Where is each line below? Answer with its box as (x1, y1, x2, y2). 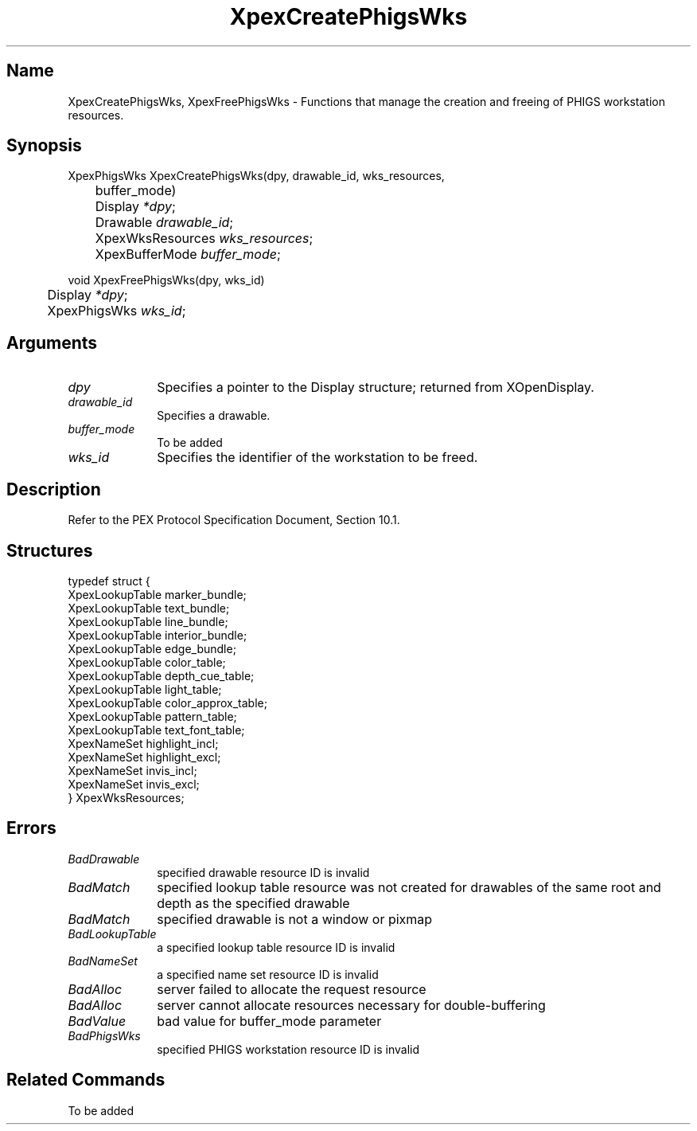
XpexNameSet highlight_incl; (68, 736, 219, 750)
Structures (6, 540, 93, 561)
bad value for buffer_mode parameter (157, 1012, 382, 1029)
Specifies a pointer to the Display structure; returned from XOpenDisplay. (157, 379, 594, 396)
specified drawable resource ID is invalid (157, 865, 370, 879)
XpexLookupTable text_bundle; (68, 601, 230, 615)
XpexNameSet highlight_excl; (68, 749, 221, 764)
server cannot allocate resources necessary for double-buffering (157, 996, 546, 1013)
